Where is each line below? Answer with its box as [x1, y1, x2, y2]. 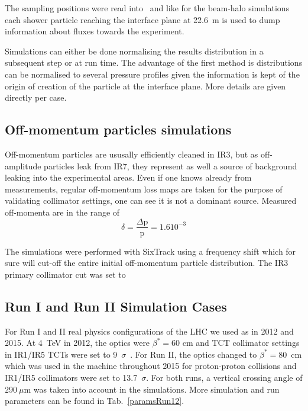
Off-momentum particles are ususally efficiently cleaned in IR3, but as [5, 147, 258, 160]
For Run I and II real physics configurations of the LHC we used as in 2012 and [5, 325, 294, 337]
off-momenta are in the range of [5, 205, 120, 218]
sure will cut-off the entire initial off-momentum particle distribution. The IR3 [5, 256, 288, 269]
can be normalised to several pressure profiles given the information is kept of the [5, 68, 300, 80]
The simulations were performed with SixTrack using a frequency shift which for [5, 245, 296, 257]
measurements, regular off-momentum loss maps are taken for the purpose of [5, 182, 283, 195]
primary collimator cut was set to [5, 268, 126, 280]
